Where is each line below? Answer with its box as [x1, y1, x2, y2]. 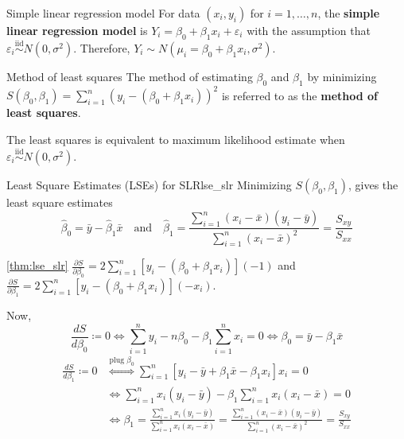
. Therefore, [73, 40, 130, 56]
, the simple [317, 5, 380, 21]
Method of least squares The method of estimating [6, 68, 253, 85]
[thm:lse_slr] [6, 257, 68, 274]
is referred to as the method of [221, 87, 378, 103]
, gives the [348, 176, 398, 192]
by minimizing [307, 68, 377, 85]
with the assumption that [247, 22, 371, 38]
